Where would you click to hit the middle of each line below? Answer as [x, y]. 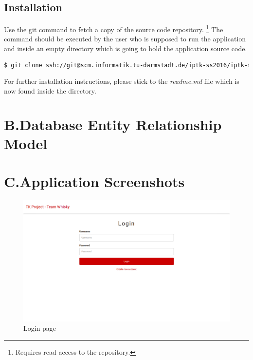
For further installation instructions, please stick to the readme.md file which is [122, 81]
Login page [40, 328]
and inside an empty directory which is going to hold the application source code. [126, 48]
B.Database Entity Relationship [113, 124]
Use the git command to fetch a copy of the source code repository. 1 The [114, 28]
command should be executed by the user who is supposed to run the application [125, 39]
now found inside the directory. [50, 90]
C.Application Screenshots [94, 181]
